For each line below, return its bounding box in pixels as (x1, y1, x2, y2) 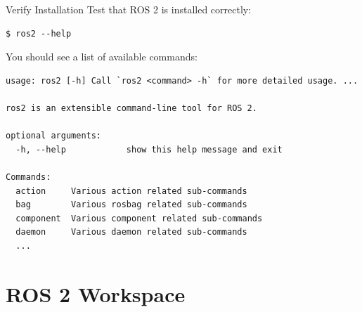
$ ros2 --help (6, 28, 72, 39)
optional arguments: (6, 131, 102, 141)
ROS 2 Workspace (6, 279, 186, 308)
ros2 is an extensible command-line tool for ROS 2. (6, 103, 257, 113)
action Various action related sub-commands (15, 186, 247, 196)
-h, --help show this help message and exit (15, 144, 283, 155)
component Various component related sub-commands (15, 213, 263, 223)
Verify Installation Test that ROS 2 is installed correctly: (6, 2, 252, 16)
